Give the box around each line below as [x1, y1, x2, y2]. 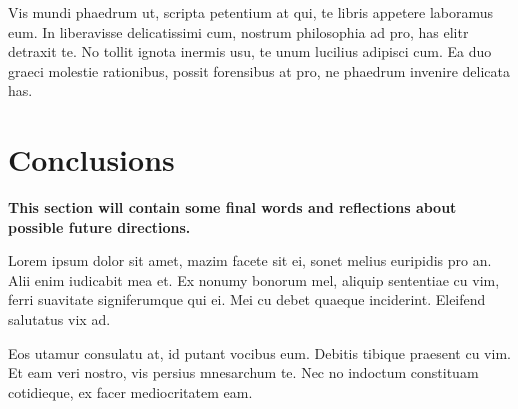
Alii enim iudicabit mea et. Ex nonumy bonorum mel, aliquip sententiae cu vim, [8, 269, 500, 290]
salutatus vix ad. [8, 309, 111, 330]
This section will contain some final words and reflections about [8, 197, 457, 218]
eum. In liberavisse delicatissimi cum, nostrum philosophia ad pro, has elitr [8, 21, 469, 42]
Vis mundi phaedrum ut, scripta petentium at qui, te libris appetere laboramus [8, 2, 494, 22]
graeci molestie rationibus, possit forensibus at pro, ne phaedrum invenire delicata [8, 60, 510, 81]
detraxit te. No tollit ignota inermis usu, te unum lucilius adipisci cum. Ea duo [8, 41, 492, 62]
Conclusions [8, 139, 175, 180]
